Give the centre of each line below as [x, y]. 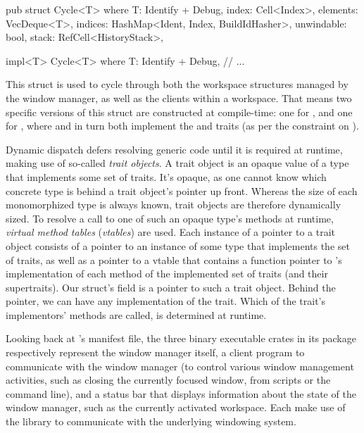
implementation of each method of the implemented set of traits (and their [167, 274]
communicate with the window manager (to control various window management [180, 366]
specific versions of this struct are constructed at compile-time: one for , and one [179, 112]
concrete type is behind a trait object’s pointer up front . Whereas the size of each [182, 190]
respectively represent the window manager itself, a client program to [155, 352]
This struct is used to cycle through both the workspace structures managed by [177, 84]
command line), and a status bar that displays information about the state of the [181, 393]
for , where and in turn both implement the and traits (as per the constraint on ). [182, 126]
